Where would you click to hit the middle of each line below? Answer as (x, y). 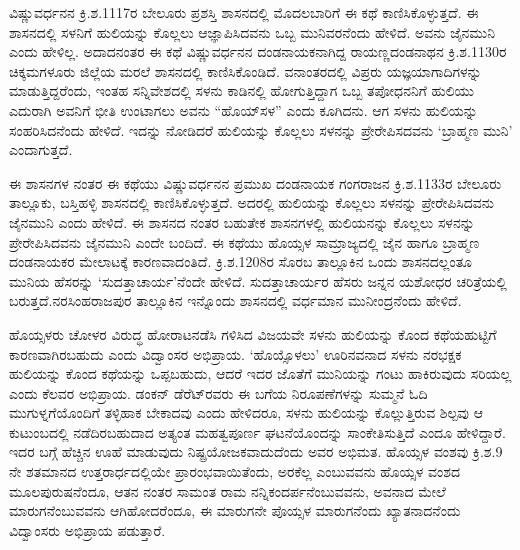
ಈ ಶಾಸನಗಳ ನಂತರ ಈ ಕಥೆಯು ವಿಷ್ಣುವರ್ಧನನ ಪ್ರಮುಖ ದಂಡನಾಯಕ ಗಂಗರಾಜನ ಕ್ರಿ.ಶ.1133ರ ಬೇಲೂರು (255, 182)
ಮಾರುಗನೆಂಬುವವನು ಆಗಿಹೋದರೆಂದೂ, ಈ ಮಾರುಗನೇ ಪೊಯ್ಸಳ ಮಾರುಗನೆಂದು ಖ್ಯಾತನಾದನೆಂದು (235, 510)
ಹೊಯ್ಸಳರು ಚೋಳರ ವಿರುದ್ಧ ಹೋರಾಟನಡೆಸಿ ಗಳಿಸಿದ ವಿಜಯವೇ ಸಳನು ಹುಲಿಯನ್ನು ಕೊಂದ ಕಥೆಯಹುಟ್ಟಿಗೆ (253, 333)
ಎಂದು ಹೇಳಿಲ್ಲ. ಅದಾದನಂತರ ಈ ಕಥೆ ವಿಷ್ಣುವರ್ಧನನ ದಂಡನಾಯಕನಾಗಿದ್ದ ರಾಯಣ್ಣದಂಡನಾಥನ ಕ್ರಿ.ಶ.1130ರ (258, 51)
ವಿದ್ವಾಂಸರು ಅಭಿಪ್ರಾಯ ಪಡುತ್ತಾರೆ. (87, 529)
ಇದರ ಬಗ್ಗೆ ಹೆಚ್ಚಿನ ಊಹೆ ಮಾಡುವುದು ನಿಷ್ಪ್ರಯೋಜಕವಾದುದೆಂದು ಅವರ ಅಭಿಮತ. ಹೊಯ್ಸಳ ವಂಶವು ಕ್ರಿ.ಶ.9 (256, 451)
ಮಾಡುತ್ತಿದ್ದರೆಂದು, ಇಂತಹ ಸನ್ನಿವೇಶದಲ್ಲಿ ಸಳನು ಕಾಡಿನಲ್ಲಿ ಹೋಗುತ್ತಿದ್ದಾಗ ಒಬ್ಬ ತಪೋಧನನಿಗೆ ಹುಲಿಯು (242, 90)
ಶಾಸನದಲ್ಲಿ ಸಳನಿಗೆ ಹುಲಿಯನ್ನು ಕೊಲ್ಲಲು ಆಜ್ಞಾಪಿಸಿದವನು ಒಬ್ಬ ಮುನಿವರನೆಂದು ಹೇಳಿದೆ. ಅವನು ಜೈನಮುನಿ (252, 31)
